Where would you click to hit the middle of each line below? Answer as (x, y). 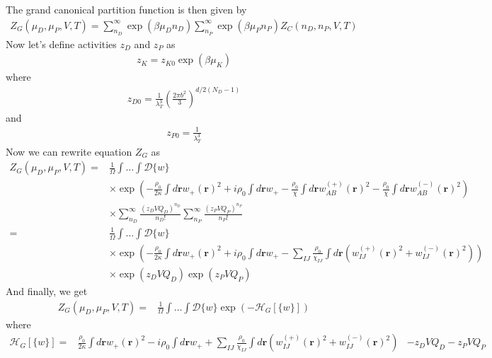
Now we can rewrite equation (69, 151)
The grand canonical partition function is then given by (126, 9)
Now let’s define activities (61, 44)
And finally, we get (47, 290)
